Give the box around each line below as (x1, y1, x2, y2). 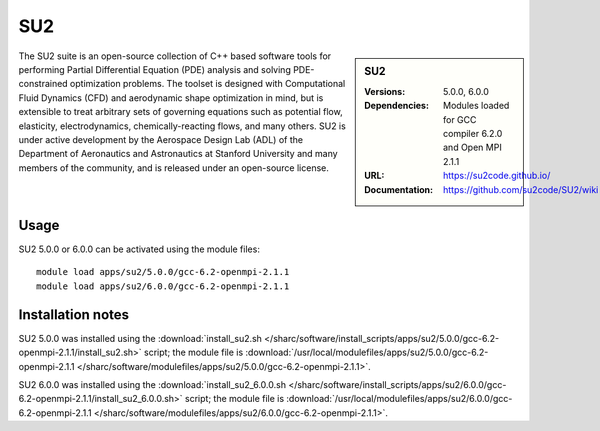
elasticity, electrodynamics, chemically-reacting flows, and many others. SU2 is (18, 120, 347, 132)
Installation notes (18, 306, 130, 323)
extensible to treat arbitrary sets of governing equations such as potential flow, (18, 106, 344, 118)
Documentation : (364, 183, 434, 195)
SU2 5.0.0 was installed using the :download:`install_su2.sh (18, 332, 262, 344)
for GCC (443, 113, 477, 125)
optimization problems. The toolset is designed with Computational (70, 78, 346, 90)
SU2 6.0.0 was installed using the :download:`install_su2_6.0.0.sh (18, 378, 287, 390)
